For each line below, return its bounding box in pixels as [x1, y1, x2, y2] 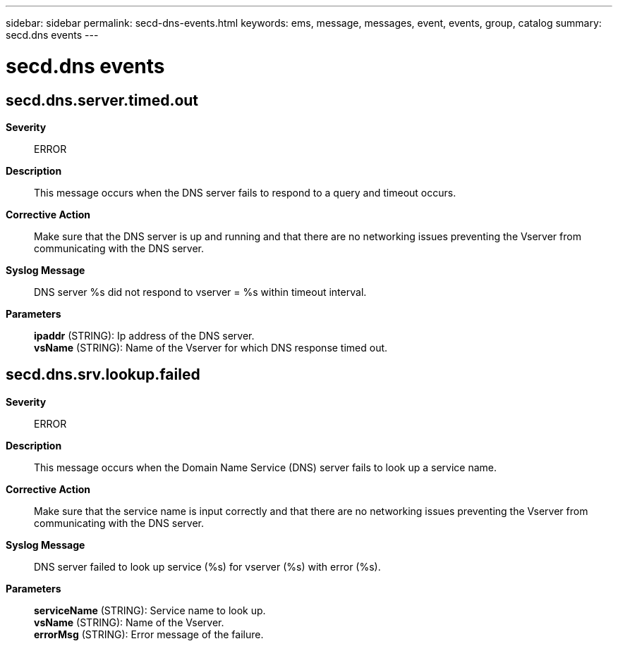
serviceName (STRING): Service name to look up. [34, 604, 266, 616]
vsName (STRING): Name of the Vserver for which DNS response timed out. [34, 341, 388, 354]
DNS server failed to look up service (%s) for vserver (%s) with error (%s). [34, 560, 381, 573]
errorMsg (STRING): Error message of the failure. [34, 628, 264, 640]
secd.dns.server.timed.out [6, 91, 199, 109]
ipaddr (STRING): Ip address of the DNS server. [34, 329, 255, 342]
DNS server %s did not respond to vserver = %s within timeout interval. [34, 285, 367, 298]
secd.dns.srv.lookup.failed [6, 366, 200, 384]
